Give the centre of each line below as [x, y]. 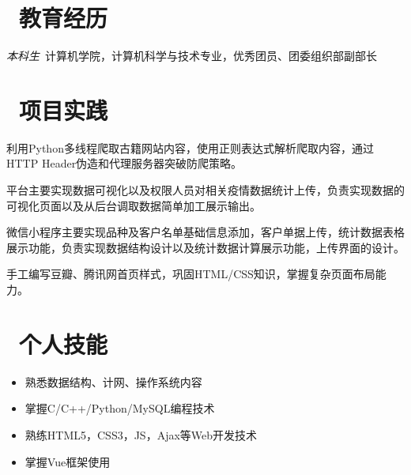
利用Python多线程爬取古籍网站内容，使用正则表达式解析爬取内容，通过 [190, 147]
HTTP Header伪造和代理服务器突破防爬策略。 [124, 163]
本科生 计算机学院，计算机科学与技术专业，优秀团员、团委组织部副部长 [192, 56]
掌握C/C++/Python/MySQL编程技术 [120, 408]
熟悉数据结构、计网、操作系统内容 [113, 381]
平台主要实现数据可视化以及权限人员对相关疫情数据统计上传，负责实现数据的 [205, 190]
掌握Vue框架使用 [68, 461]
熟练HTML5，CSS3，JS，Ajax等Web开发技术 [141, 434]
